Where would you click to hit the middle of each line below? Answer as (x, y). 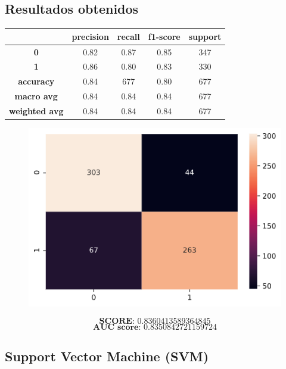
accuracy (36, 81)
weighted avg (36, 110)
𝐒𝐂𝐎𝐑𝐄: (117, 322)
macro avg (36, 96)
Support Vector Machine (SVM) (107, 356)
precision (90, 36)
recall (128, 36)
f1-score (164, 36)
